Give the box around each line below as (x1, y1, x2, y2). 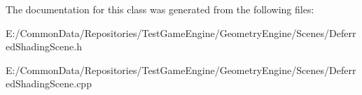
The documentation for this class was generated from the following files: (6, 2, 314, 16)
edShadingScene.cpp (6, 76, 92, 91)
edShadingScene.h (6, 39, 82, 54)
